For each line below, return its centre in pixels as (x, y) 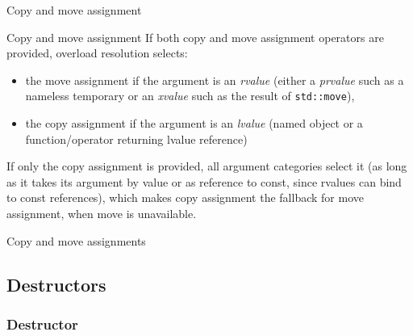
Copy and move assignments (76, 240)
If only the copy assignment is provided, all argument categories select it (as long (207, 166)
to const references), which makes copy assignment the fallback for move (185, 197)
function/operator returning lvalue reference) (136, 139)
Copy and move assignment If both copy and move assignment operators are (195, 37)
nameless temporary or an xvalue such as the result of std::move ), (190, 96)
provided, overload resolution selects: (97, 53)
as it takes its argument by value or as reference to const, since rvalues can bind (204, 181)
